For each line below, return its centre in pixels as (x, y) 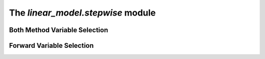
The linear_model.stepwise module (82, 13)
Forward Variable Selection (52, 46)
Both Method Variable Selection (59, 30)
